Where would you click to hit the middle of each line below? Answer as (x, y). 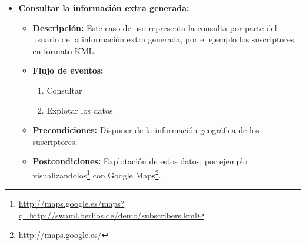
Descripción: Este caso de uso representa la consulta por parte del (155, 27)
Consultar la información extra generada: (104, 8)
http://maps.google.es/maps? (71, 203)
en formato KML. (64, 50)
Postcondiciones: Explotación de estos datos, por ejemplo (140, 161)
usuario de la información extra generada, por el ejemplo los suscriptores (163, 39)
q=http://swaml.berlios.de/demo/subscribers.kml (108, 215)
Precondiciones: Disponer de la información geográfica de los (146, 130)
